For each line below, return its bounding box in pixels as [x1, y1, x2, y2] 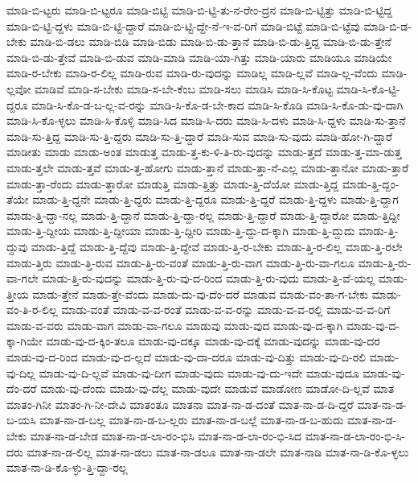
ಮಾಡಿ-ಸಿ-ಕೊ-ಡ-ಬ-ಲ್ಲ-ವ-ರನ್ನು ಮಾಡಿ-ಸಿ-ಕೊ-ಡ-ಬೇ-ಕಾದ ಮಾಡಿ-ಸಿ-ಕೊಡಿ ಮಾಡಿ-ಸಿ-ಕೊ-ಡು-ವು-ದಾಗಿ [31, 96, 404, 113]
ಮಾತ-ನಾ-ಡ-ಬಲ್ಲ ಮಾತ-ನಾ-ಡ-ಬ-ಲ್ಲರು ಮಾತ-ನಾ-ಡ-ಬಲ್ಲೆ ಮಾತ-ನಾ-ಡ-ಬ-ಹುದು [39, 411, 344, 428]
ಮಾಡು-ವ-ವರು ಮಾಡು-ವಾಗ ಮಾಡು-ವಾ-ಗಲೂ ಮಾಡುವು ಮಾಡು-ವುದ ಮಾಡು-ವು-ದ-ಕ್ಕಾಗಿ [6, 316, 343, 333]
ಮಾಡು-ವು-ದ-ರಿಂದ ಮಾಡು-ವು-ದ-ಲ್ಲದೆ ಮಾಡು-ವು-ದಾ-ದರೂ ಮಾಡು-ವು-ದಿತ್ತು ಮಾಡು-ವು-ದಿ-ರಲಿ [6, 349, 367, 365]
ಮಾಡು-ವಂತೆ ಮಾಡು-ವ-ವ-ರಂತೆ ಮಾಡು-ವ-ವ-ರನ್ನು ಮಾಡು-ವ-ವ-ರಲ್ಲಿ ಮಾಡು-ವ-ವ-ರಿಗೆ [61, 301, 391, 318]
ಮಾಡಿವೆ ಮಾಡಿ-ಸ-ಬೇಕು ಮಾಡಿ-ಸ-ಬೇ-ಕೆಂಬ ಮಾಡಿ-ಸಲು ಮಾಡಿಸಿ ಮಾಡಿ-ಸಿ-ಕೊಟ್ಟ [35, 80, 333, 97]
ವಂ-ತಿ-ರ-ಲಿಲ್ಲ [6, 301, 58, 318]
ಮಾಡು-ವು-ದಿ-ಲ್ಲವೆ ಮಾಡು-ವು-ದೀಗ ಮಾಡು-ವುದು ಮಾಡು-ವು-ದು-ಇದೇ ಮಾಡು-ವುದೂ [39, 364, 359, 381]
